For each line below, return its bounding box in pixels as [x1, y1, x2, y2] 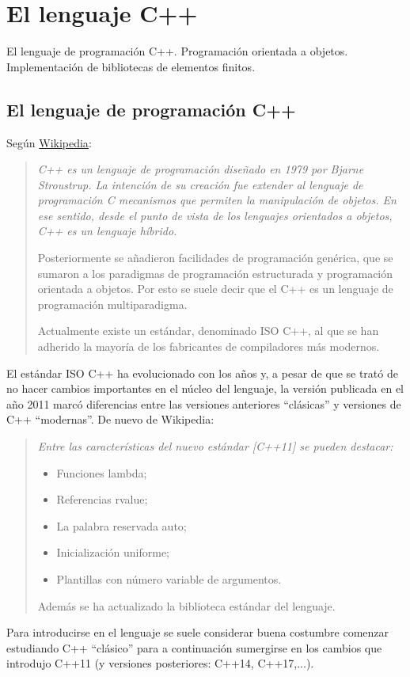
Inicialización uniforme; [56, 544, 169, 561]
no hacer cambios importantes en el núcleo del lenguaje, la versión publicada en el [6, 380, 404, 397]
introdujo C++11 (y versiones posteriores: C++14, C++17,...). [6, 655, 314, 671]
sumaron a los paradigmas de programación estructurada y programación [37, 264, 393, 281]
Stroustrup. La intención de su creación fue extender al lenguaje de [37, 176, 363, 192]
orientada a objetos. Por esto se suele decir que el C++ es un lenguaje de [37, 280, 393, 297]
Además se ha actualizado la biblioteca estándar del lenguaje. [37, 597, 336, 614]
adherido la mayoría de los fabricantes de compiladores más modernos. [37, 338, 380, 355]
